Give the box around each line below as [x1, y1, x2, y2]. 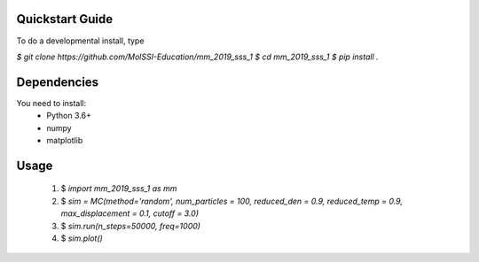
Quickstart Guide [16, 12, 114, 27]
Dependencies [16, 74, 99, 89]
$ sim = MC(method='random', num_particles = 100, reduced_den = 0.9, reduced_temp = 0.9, [60, 196, 404, 206]
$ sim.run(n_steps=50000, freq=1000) [60, 220, 201, 231]
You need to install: [16, 97, 87, 108]
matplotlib [46, 135, 83, 145]
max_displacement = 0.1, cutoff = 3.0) [60, 208, 200, 219]
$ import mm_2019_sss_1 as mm [60, 183, 177, 194]
